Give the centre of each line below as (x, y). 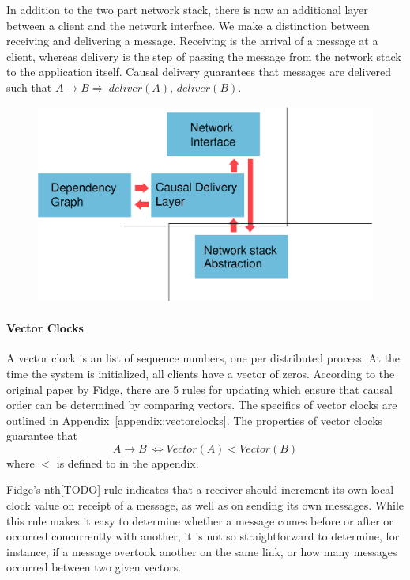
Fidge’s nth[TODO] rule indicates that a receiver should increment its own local (200, 489)
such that (29, 87)
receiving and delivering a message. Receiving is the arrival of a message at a (192, 41)
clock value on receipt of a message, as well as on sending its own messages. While (205, 505)
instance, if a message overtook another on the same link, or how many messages (202, 551)
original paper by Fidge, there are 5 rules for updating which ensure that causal (199, 389)
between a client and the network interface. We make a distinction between (188, 25)
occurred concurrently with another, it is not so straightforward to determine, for (203, 536)
